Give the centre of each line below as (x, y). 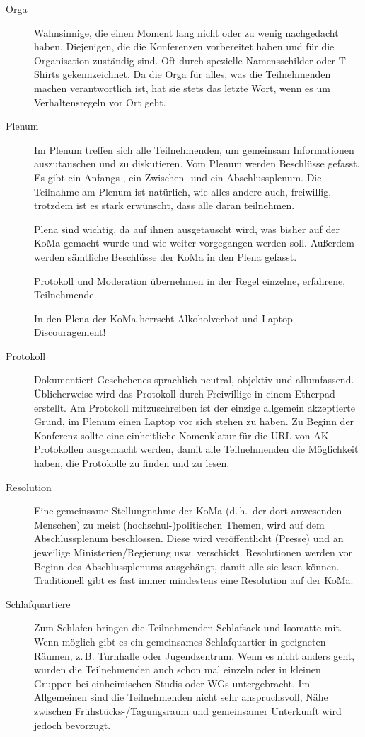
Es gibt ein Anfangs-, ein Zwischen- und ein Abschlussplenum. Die (178, 177)
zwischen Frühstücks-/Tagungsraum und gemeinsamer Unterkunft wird (188, 710)
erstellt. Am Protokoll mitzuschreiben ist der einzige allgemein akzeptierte (195, 407)
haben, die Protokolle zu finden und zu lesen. (132, 463)
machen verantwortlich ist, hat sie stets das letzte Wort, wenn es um (182, 88)
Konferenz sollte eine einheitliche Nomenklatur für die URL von (172, 435)
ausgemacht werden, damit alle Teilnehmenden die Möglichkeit (222, 449)
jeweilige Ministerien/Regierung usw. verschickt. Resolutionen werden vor (193, 552)
